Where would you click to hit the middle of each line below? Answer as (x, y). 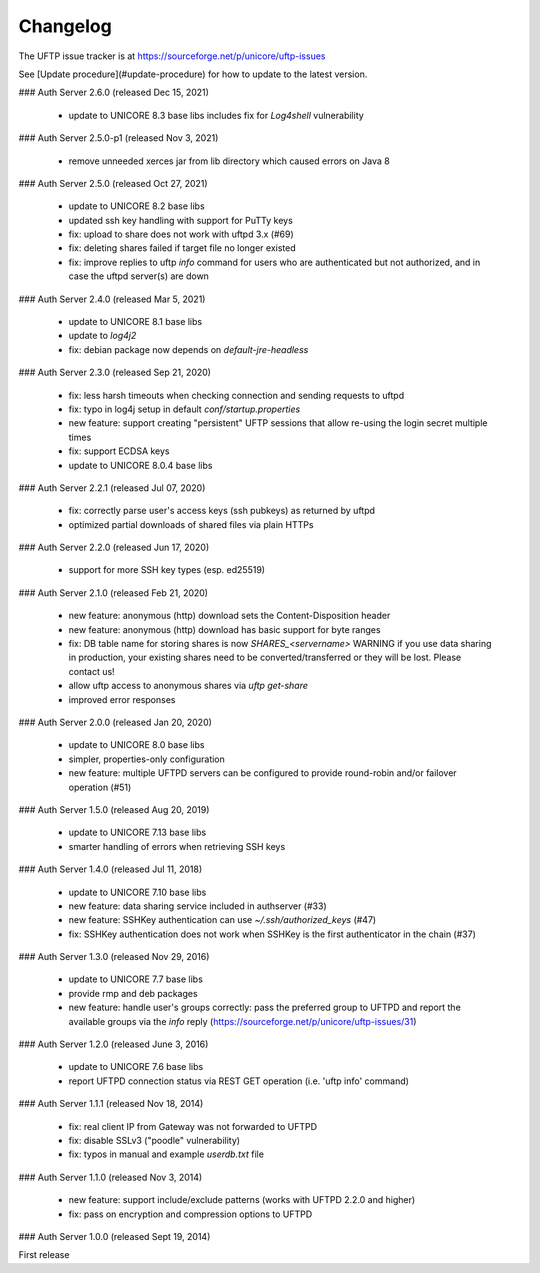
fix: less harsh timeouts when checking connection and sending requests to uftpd (236, 395)
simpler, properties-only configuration (146, 759)
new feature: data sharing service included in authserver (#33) (197, 906)
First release (44, 1255)
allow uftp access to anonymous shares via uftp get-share (188, 686)
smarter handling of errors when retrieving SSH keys (177, 846)
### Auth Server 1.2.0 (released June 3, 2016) (113, 1044)
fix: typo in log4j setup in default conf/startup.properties (184, 409)
